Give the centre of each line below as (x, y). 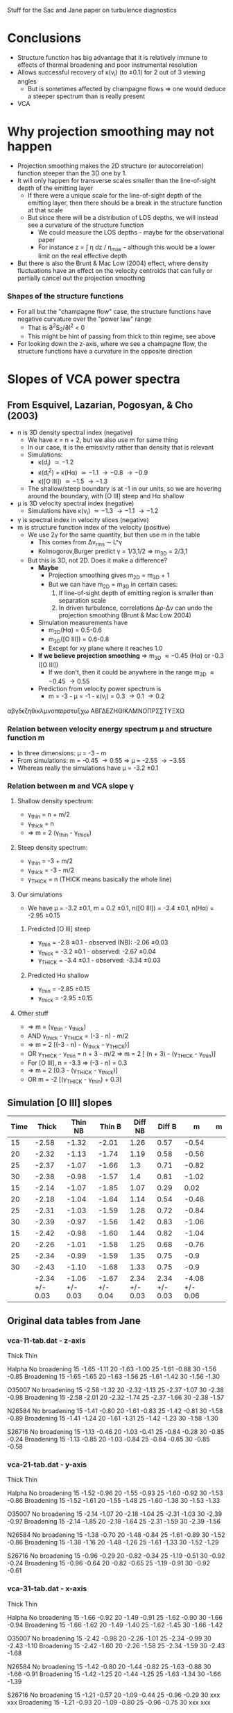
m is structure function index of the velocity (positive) (94, 528)
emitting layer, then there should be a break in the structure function (125, 203)
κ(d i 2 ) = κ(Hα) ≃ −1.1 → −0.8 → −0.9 (93, 473)
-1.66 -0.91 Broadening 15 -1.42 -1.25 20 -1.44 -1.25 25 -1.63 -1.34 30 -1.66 (114, 1674)
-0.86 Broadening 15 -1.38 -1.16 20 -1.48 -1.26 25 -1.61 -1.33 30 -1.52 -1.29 (113, 1542)
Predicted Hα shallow (58, 976)
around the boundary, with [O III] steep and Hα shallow (106, 496)
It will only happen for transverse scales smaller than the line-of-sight (116, 180)
